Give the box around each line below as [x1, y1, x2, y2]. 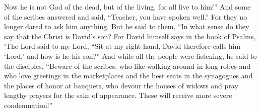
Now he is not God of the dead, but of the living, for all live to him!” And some [4, 2, 251, 12]
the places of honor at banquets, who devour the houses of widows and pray [4, 80, 238, 90]
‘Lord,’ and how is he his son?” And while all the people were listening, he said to [4, 50, 257, 61]
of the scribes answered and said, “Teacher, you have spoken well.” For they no [4, 11, 247, 22]
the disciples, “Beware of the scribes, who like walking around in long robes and [4, 60, 251, 71]
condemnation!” [4, 99, 53, 110]
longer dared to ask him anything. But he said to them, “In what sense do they [4, 21, 249, 32]
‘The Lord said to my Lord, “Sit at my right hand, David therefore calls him [4, 41, 241, 51]
